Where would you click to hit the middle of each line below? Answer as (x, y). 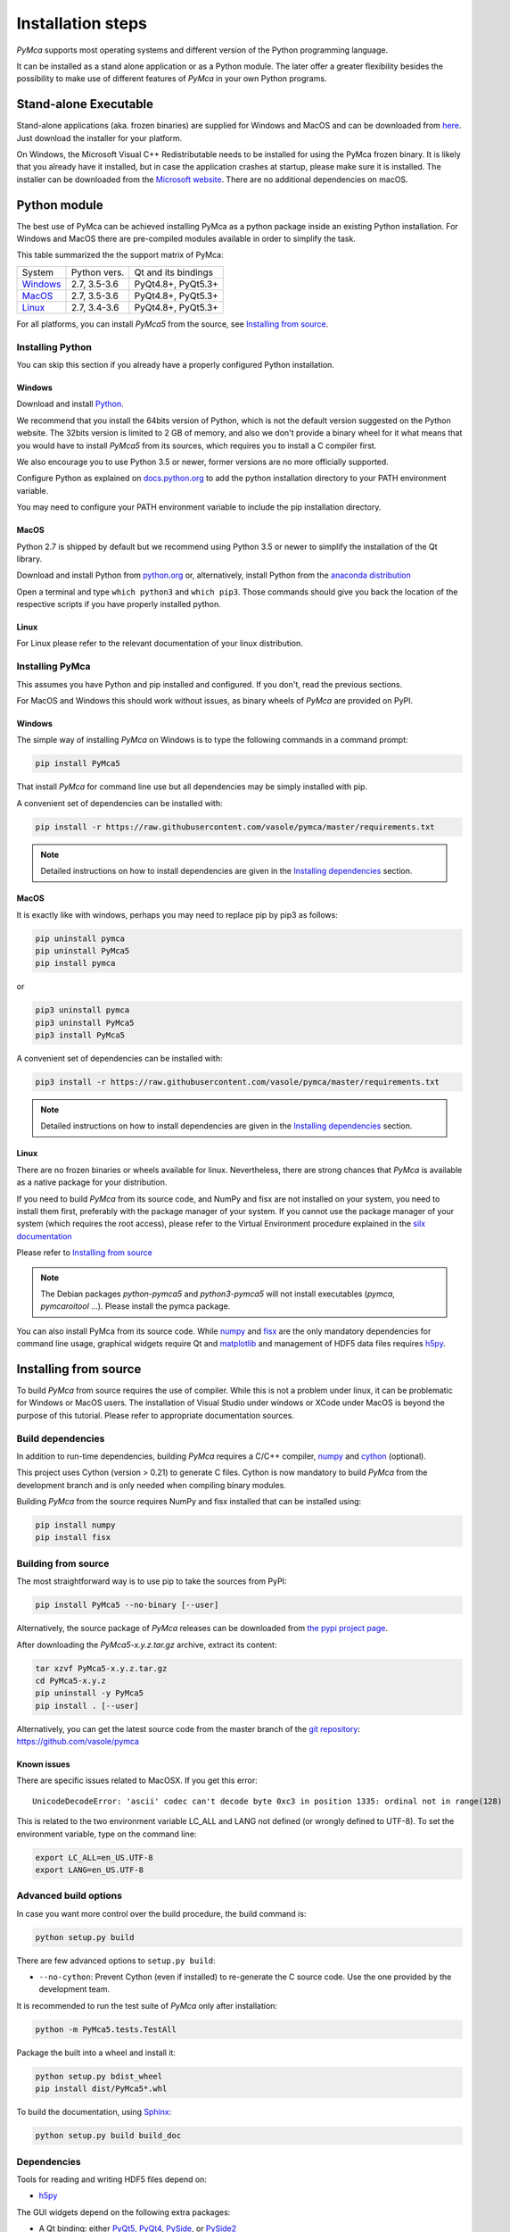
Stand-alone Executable (85, 104)
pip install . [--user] (87, 1706)
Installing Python (54, 346)
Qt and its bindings (174, 272)
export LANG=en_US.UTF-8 (90, 1870)
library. (29, 559)
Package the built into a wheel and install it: (96, 2053)
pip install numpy (75, 1525)
